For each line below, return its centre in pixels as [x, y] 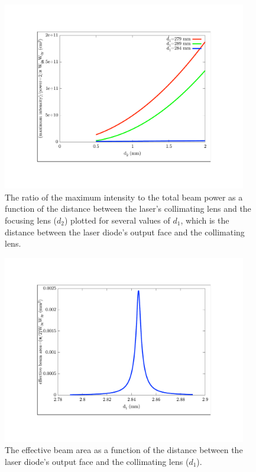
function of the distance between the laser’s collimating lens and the [128, 208]
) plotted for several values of [117, 220]
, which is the [205, 220]
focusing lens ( [31, 220]
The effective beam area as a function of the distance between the [124, 450]
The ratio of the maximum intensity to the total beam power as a [124, 197]
